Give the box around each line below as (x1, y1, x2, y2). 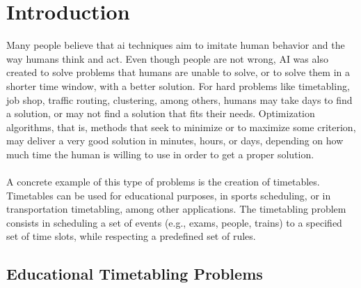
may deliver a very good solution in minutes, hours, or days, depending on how (6, 133, 344, 148)
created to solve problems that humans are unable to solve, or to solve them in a (6, 65, 350, 79)
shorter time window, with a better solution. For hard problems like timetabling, (6, 78, 350, 93)
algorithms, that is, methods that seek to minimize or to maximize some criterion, (6, 119, 356, 134)
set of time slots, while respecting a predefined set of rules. (6, 229, 256, 243)
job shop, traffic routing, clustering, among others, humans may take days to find (6, 92, 353, 107)
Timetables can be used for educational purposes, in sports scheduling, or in (6, 188, 331, 202)
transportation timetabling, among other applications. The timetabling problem (6, 202, 346, 216)
